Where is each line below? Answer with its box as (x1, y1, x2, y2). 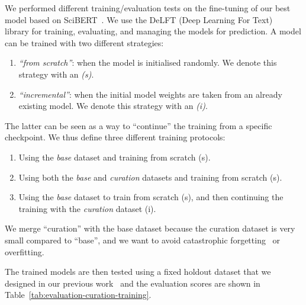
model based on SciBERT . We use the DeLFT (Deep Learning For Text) (5, 13, 273, 25)
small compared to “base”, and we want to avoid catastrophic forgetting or (5, 233, 281, 246)
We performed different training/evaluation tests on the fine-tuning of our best (5, 2, 291, 14)
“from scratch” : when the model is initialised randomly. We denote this (18, 56, 277, 69)
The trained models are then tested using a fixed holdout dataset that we (5, 265, 271, 278)
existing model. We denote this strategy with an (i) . (18, 99, 208, 112)
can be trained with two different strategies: (5, 36, 164, 49)
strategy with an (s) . (18, 68, 94, 80)
